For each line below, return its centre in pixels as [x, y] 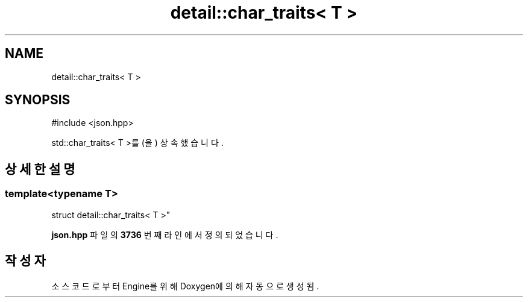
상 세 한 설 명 [40, 169]
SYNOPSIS [38, 100]
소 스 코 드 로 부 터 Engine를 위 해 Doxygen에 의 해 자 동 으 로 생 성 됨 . [185, 286]
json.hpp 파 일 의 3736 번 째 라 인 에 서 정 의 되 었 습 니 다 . [165, 234]
